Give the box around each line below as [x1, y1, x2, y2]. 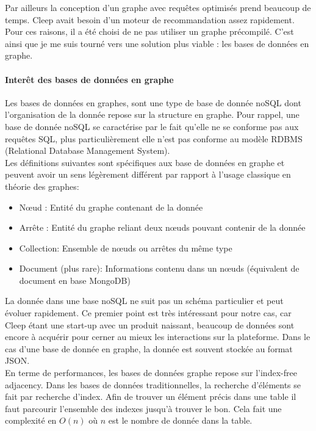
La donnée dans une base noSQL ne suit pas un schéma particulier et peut [5, 294, 284, 307]
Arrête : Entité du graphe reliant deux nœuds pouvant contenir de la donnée [19, 221, 306, 234]
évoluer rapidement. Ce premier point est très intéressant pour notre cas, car [5, 306, 292, 319]
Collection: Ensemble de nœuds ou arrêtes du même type [19, 241, 232, 254]
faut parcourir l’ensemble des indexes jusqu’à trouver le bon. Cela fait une [5, 402, 282, 415]
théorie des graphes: [5, 179, 79, 192]
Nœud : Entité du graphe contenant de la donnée [19, 200, 203, 213]
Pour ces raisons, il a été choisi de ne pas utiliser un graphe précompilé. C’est [5, 25, 294, 38]
